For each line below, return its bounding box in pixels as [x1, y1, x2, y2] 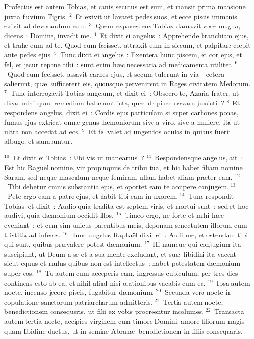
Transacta [214, 306, 244, 316]
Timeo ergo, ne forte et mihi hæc [125, 210, 224, 220]
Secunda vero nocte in [165, 287, 231, 297]
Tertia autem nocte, [163, 296, 223, 307]
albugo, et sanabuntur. [4, 136, 73, 146]
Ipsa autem [216, 277, 250, 287]
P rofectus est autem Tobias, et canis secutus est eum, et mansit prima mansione [4, 1, 246, 11]
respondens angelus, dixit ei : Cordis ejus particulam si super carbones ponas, [4, 107, 239, 117]
